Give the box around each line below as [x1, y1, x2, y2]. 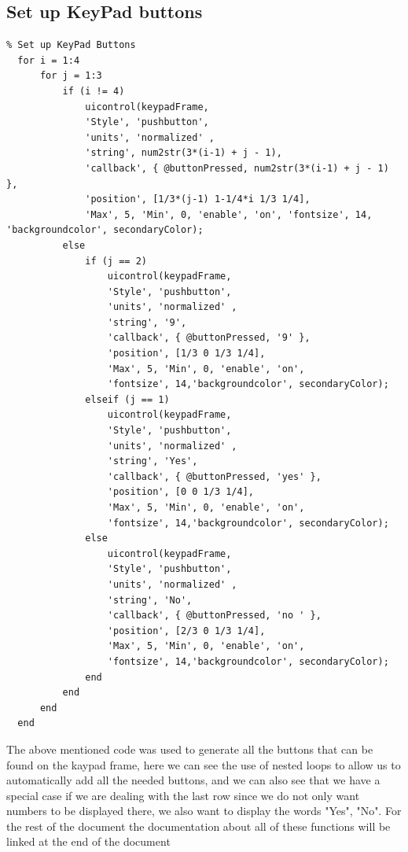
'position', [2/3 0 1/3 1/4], [107, 625, 266, 636]
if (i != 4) [62, 85, 125, 97]
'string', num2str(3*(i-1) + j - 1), [85, 147, 282, 159]
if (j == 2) [85, 255, 147, 267]
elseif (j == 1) [85, 393, 170, 405]
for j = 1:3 [39, 70, 102, 82]
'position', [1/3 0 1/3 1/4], [107, 348, 266, 360]
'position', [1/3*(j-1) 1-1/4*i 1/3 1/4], [85, 194, 311, 205]
